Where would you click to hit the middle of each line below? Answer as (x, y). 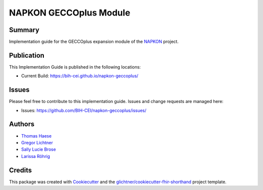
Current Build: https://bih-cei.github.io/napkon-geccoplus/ (80, 76)
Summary (24, 30)
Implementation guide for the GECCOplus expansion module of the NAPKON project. (94, 42)
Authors (22, 124)
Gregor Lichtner (37, 142)
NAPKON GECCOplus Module (70, 13)
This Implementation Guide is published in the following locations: (75, 67)
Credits (20, 170)
